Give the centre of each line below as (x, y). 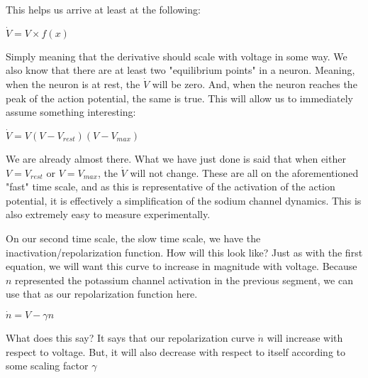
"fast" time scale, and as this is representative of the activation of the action (171, 187)
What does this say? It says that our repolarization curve (130, 338)
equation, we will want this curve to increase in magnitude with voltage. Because (182, 266)
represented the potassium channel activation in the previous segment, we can (184, 280)
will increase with (305, 338)
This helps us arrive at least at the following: (103, 9)
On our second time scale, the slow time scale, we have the (133, 238)
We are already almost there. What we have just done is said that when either (176, 158)
